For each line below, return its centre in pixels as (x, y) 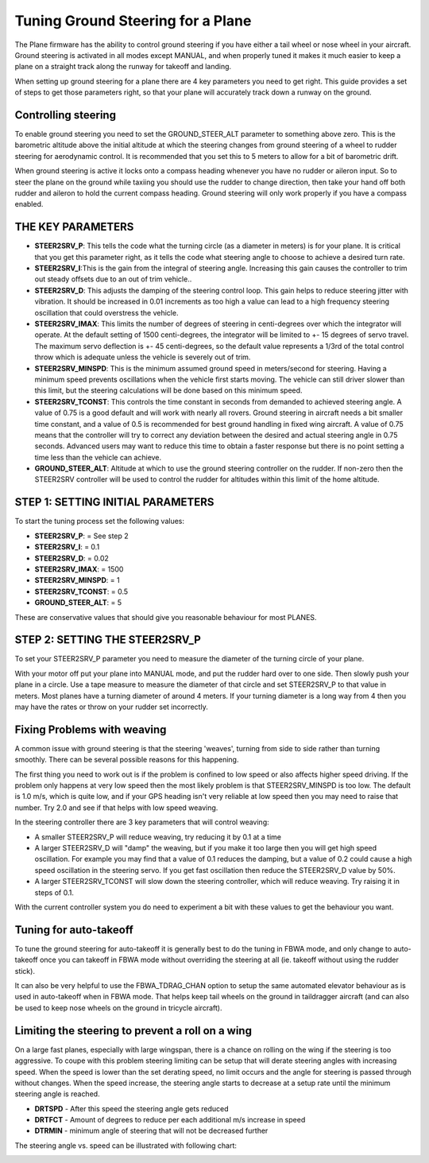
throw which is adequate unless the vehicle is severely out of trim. (143, 357)
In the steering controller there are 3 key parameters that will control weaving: (142, 822)
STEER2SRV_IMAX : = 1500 (79, 569)
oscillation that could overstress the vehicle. (106, 312)
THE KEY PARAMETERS (74, 227)
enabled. (29, 204)
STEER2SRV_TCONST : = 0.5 (81, 591)
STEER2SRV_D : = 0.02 (71, 558)
